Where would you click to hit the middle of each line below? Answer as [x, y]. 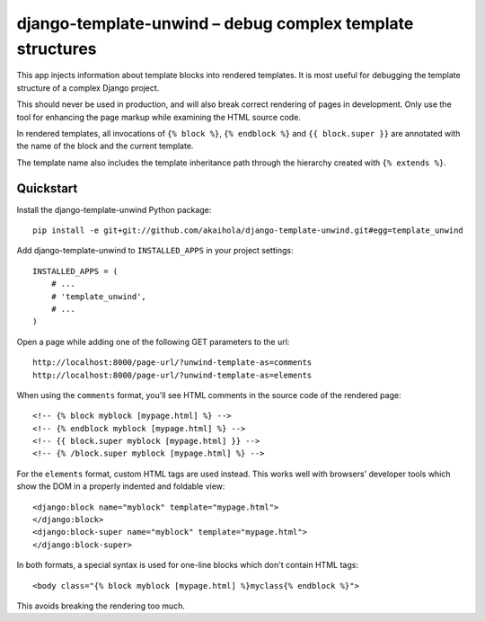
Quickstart [47, 188]
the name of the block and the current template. [105, 146]
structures [57, 49]
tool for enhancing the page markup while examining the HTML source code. [159, 117]
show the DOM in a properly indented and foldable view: [121, 486]
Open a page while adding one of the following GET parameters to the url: [153, 342]
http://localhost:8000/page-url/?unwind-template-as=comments [172, 363]
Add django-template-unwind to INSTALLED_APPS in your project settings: [155, 251]
